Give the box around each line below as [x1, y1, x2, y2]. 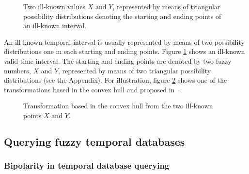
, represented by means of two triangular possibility [58, 65, 211, 75]
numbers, [4, 65, 31, 75]
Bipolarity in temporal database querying [4, 159, 170, 172]
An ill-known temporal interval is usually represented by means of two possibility [4, 36, 245, 47]
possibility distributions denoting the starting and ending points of [23, 11, 221, 21]
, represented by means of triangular [112, 1, 220, 11]
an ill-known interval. [23, 20, 86, 31]
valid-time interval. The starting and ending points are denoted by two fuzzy [4, 55, 232, 66]
